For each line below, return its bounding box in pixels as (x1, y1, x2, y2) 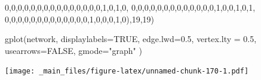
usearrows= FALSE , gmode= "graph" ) (5, 44, 142, 56)
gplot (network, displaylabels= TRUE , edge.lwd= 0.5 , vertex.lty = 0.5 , (5, 33, 257, 45)
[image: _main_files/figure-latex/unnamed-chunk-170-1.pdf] (5, 67, 249, 76)
